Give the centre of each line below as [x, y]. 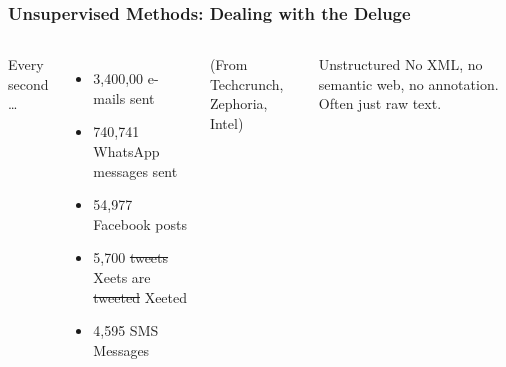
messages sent [135, 170]
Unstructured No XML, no [400, 64]
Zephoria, [238, 103]
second [28, 83]
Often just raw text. [380, 103]
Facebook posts [140, 223]
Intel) [226, 123]
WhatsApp [126, 151]
